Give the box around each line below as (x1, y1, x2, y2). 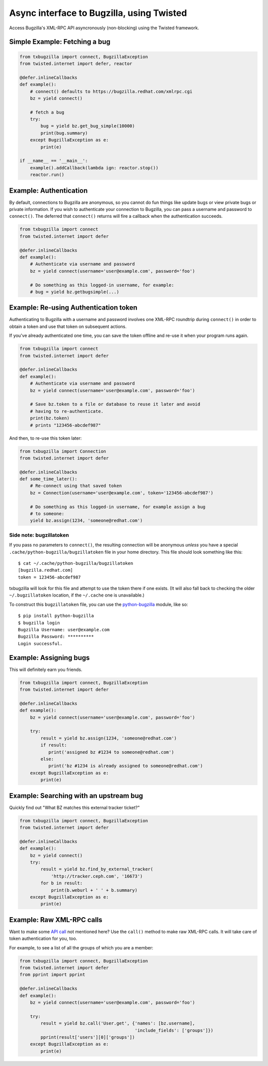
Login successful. (18, 641, 63, 646)
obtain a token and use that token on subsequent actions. (9, 323, 127, 330)
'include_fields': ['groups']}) (134, 1027, 213, 1033)
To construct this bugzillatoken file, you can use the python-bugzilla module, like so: (9, 601, 188, 607)
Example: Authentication (9, 186, 88, 195)
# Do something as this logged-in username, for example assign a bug (30, 504, 206, 510)
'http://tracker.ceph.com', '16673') (51, 873, 143, 879)
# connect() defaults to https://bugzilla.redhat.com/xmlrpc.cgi (30, 88, 193, 94)
